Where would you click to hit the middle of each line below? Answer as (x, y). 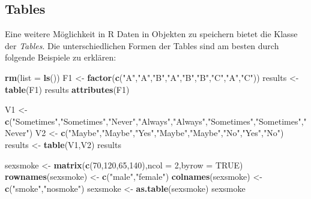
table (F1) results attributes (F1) (67, 89)
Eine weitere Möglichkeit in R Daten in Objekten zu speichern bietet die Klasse (151, 34)
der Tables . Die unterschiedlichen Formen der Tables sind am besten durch (142, 45)
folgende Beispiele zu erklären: (61, 57)
